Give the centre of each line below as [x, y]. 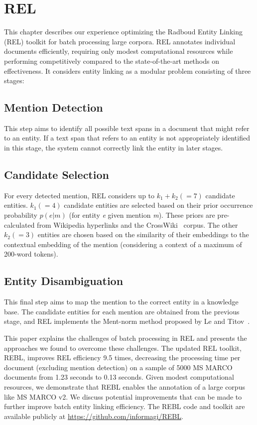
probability [21, 215]
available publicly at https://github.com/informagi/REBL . [94, 416]
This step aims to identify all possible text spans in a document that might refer [127, 128]
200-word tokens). [31, 254]
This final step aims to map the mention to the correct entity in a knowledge [121, 302]
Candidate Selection [57, 175]
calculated [19, 224]
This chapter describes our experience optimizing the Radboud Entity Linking [123, 32]
